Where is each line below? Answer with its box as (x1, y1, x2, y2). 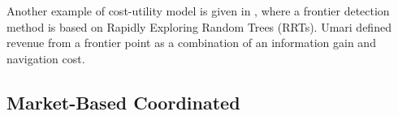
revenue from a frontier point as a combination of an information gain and (6, 34, 376, 51)
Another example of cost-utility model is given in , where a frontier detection (6, 2, 390, 19)
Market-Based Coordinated (6, 89, 240, 114)
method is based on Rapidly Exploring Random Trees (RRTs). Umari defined (6, 18, 392, 35)
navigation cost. (6, 49, 85, 67)
